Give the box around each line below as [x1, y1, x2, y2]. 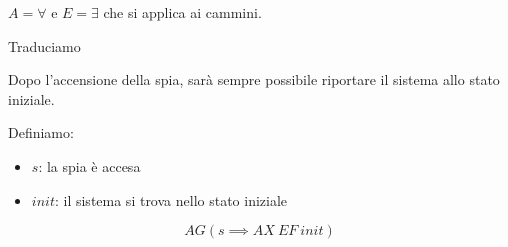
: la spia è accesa [38, 155, 141, 176]
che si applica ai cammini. [103, 2, 262, 22]
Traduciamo [8, 35, 81, 56]
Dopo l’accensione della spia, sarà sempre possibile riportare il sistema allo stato [8, 69, 500, 90]
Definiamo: [8, 122, 74, 143]
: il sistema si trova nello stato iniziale [54, 189, 288, 210]
